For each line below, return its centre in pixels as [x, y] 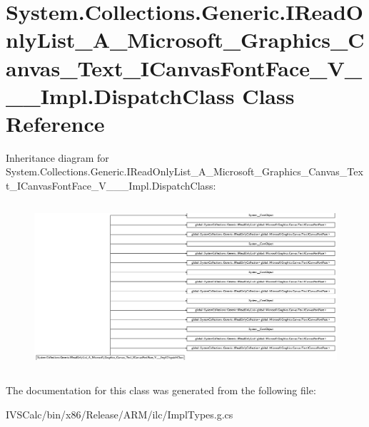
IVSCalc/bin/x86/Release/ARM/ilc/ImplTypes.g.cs [120, 414]
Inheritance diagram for [57, 157]
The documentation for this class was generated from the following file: [161, 390]
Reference [55, 123]
